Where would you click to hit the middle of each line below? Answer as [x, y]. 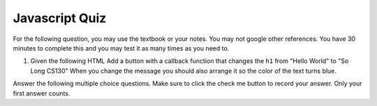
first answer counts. [42, 93]
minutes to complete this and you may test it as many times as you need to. [121, 48]
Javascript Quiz [60, 18]
